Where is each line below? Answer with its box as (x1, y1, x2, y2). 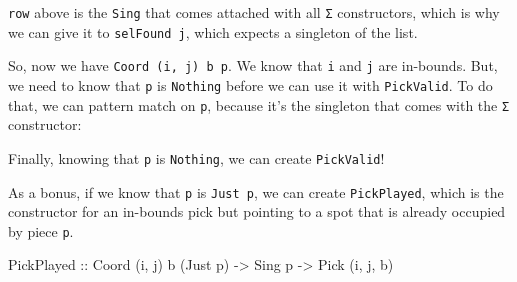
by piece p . (8, 220, 74, 241)
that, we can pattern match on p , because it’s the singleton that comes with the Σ (8, 94, 510, 115)
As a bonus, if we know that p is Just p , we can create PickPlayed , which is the (8, 181, 504, 202)
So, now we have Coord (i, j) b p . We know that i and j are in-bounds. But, (8, 55, 498, 76)
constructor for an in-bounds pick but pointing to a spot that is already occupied (8, 201, 506, 222)
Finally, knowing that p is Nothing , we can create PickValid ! (8, 147, 385, 168)
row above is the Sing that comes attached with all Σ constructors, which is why (8, 2, 500, 22)
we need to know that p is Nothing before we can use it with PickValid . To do (8, 74, 493, 95)
